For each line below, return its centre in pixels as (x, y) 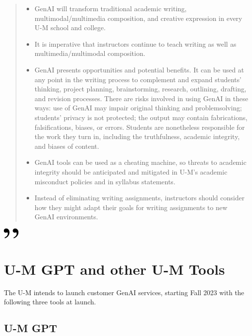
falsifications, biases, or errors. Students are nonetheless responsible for (140, 127)
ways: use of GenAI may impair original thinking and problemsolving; (138, 108)
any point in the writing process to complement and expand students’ (138, 79)
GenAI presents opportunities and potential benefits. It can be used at (139, 69)
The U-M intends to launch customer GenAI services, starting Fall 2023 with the (124, 292)
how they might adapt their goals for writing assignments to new (131, 207)
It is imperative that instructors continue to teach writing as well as (135, 44)
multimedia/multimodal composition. (90, 53)
